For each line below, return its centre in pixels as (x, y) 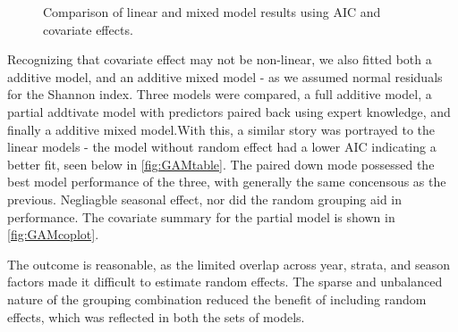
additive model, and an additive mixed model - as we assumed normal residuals (225, 76)
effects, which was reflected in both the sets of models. (156, 316)
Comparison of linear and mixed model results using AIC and (212, 12)
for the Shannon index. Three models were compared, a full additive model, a (220, 94)
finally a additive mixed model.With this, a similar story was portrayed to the (221, 129)
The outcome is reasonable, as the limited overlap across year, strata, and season (229, 264)
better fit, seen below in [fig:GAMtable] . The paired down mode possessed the (221, 164)
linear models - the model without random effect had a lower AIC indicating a (222, 147)
